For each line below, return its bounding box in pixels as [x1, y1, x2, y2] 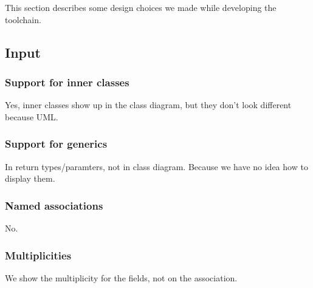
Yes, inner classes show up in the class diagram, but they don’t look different [5, 98, 292, 111]
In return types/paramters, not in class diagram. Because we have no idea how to [5, 160, 308, 173]
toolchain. [5, 13, 41, 26]
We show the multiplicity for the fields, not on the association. [5, 271, 238, 284]
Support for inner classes [5, 74, 129, 89]
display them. [5, 172, 55, 185]
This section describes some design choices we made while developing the [5, 1, 277, 13]
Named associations [5, 197, 103, 213]
